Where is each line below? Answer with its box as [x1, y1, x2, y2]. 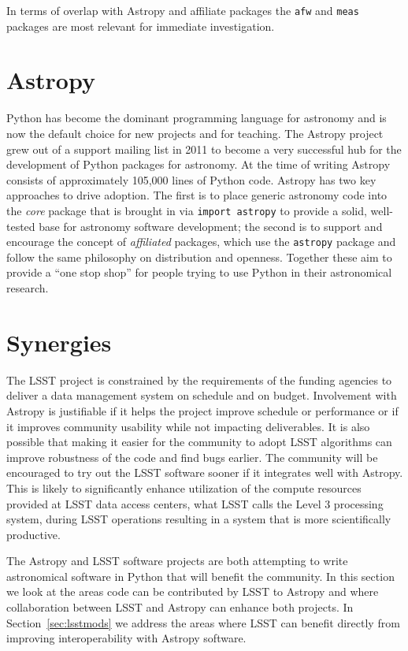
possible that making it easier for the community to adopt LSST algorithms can [6, 433, 392, 450]
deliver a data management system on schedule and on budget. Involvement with [6, 387, 397, 404]
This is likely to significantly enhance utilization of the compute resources [6, 479, 362, 496]
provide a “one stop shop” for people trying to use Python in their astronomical [6, 264, 392, 281]
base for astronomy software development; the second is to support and [39, 218, 383, 234]
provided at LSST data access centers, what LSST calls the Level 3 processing [6, 495, 384, 511]
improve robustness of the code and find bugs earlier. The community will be [6, 448, 378, 465]
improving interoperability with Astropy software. [6, 630, 247, 646]
